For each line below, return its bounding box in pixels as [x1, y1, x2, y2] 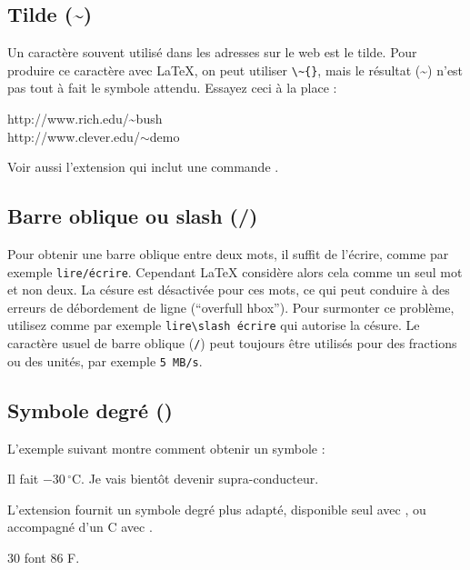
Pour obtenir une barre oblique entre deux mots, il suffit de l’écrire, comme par [7, 245, 449, 264]
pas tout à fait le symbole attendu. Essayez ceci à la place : [7, 78, 337, 97]
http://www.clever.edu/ [7, 126, 140, 145]
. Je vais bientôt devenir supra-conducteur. [81, 469, 319, 488]
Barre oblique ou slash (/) [7, 202, 258, 230]
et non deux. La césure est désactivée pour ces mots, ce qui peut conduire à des [7, 280, 450, 299]
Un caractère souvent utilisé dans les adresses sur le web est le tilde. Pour [7, 43, 417, 62]
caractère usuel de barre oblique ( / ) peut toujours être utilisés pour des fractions [7, 334, 457, 353]
